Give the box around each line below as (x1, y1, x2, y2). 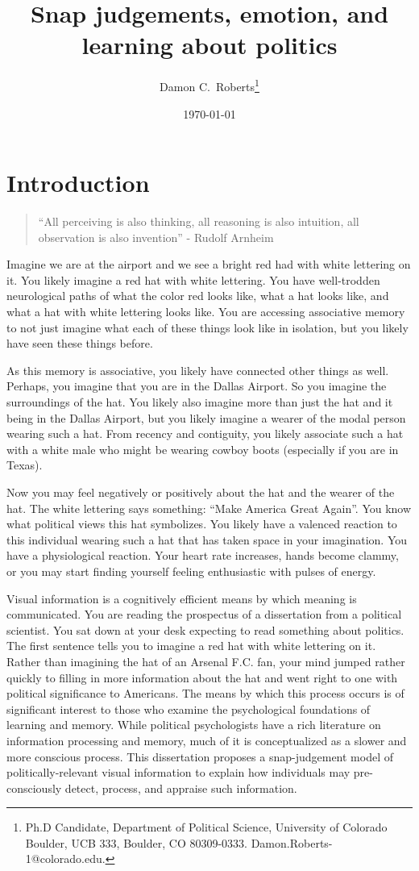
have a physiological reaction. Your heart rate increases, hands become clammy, (6, 547, 399, 564)
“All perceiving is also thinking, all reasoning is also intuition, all (38, 213, 359, 230)
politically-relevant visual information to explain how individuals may (6, 764, 351, 781)
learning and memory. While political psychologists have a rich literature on (6, 716, 381, 733)
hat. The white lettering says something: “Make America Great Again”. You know (6, 499, 412, 516)
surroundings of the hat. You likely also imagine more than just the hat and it (6, 394, 393, 410)
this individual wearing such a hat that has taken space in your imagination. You (6, 531, 408, 548)
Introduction (6, 166, 150, 199)
